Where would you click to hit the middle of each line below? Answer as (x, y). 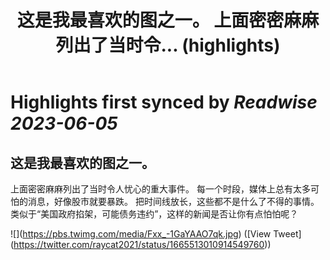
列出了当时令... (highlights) (168, 45)
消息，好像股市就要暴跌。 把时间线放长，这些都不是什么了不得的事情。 (173, 201)
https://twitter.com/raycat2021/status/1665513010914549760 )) (142, 244)
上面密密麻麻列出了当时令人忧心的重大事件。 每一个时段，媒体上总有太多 (160, 189)
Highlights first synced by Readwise (164, 102)
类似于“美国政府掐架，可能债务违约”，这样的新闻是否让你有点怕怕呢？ (154, 214)
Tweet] (287, 234)
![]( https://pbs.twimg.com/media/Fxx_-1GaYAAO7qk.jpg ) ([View (141, 234)
